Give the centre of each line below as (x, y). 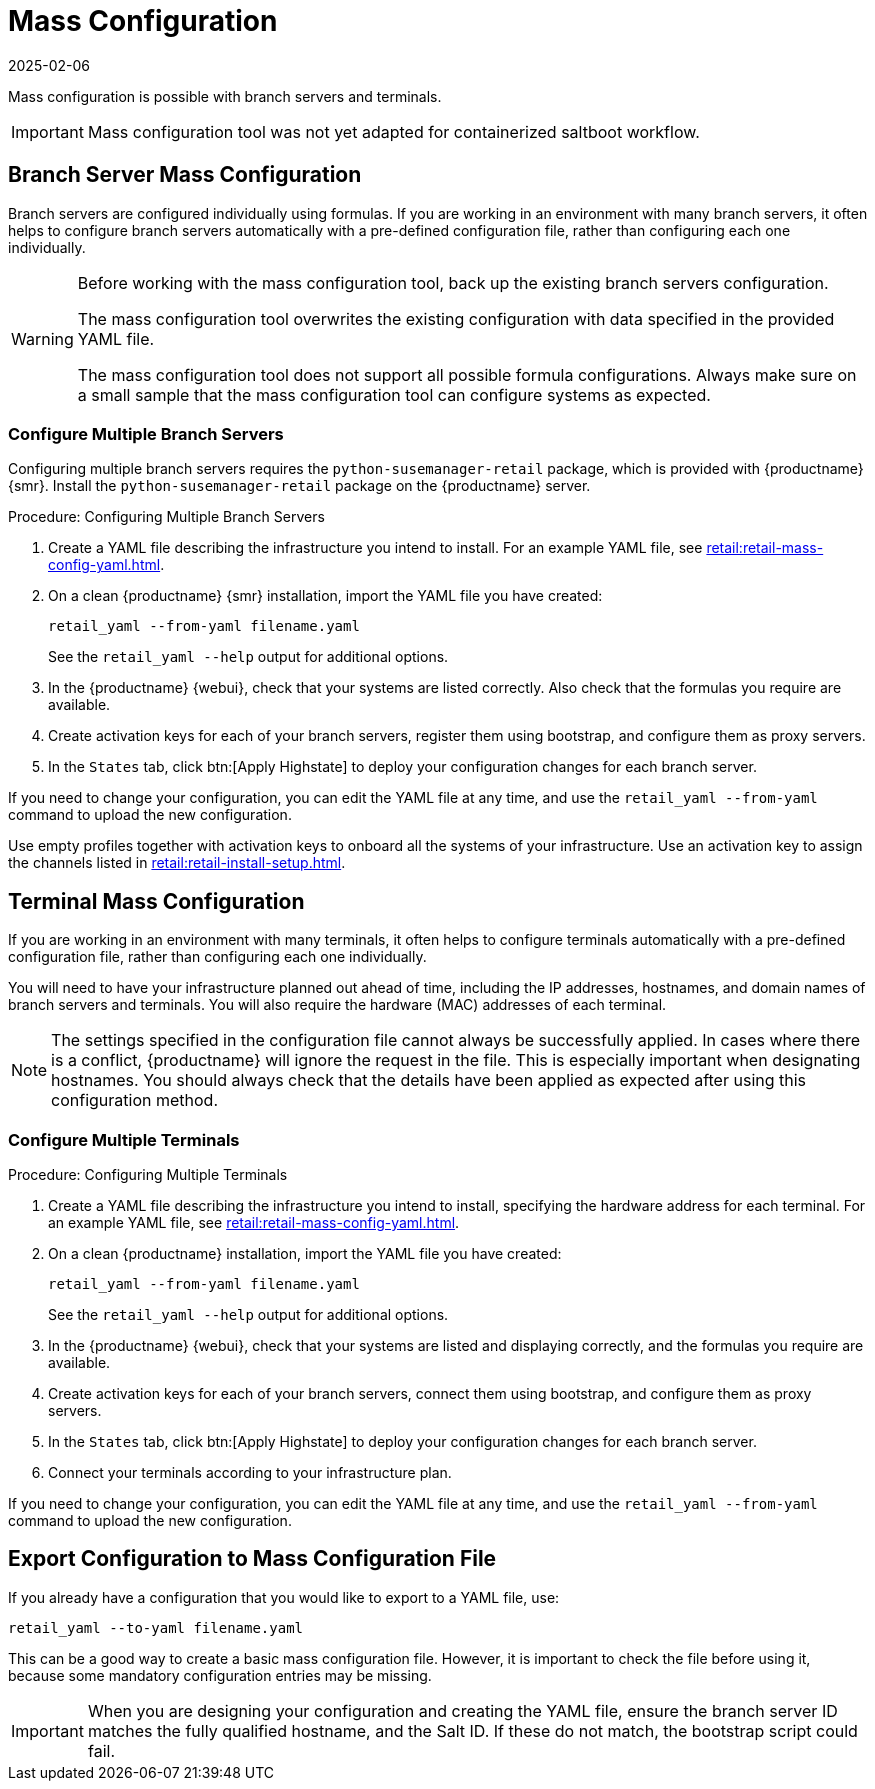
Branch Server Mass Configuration (185, 175)
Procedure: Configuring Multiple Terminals (148, 1174)
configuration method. (135, 1100)
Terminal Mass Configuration (156, 901)
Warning (42, 338)
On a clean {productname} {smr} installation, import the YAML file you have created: (325, 596)
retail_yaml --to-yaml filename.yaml (156, 1627)
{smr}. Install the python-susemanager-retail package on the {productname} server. (299, 486)
